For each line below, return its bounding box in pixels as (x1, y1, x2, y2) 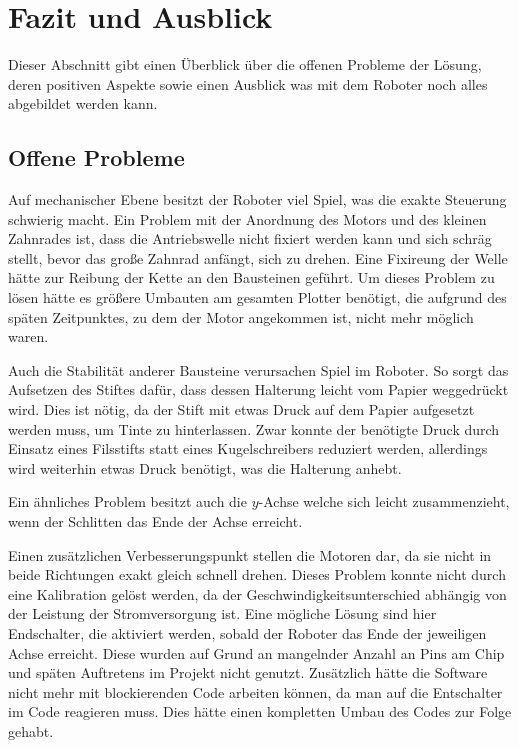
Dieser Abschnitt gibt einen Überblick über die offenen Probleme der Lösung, (8, 54, 482, 75)
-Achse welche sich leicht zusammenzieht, (258, 491, 510, 512)
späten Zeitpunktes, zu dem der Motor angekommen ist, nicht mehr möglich (8, 306, 474, 327)
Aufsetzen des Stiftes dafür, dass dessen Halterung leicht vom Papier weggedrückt (8, 379, 509, 400)
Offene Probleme (8, 142, 185, 173)
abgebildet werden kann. (8, 93, 158, 114)
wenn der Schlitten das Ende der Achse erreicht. (8, 511, 303, 532)
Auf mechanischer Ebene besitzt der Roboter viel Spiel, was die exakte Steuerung (8, 189, 507, 210)
